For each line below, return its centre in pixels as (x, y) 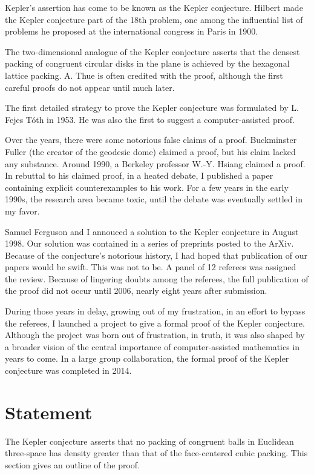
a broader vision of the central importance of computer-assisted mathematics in (152, 346)
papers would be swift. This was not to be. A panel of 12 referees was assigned (151, 267)
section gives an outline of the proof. (73, 464)
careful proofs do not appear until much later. (90, 87)
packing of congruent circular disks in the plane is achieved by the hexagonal (147, 63)
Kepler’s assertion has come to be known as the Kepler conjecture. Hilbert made (154, 7)
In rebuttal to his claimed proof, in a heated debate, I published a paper (139, 175)
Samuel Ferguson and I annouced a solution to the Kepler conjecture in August (152, 231)
